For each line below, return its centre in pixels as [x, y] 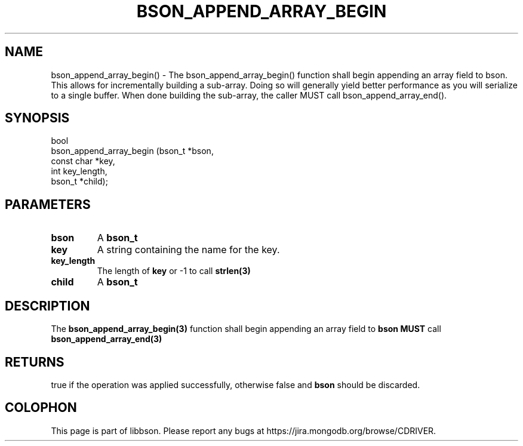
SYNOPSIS [37, 118]
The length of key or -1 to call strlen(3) [174, 271]
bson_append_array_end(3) [107, 339]
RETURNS [35, 362]
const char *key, [83, 161]
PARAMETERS [48, 204]
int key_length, [79, 171]
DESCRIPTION [47, 306]
